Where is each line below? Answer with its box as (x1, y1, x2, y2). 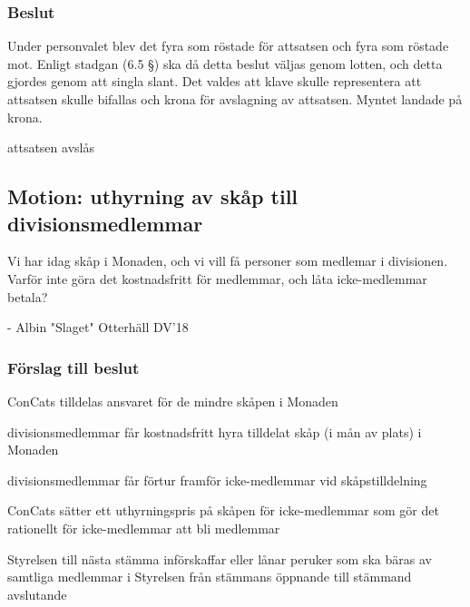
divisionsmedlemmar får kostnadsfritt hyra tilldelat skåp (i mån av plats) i (7, 422, 422, 441)
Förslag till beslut (7, 356, 140, 378)
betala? (7, 287, 48, 306)
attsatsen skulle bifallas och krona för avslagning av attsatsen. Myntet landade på (7, 90, 463, 108)
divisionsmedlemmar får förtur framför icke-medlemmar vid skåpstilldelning (7, 470, 427, 489)
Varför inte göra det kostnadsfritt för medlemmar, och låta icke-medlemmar (7, 269, 427, 288)
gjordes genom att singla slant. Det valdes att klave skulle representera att (7, 72, 422, 91)
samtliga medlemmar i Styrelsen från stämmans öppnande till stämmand (7, 567, 412, 586)
